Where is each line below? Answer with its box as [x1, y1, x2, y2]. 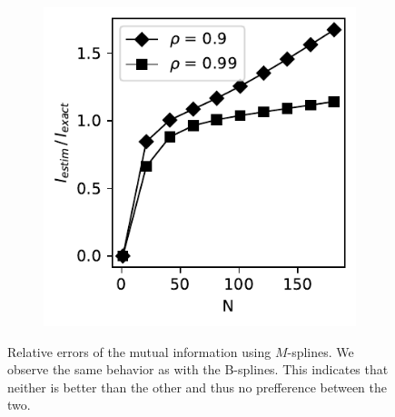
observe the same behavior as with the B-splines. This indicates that [7, 360, 389, 379]
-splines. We [287, 342, 354, 361]
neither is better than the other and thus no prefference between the [7, 377, 387, 396]
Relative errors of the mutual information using [7, 342, 272, 361]
